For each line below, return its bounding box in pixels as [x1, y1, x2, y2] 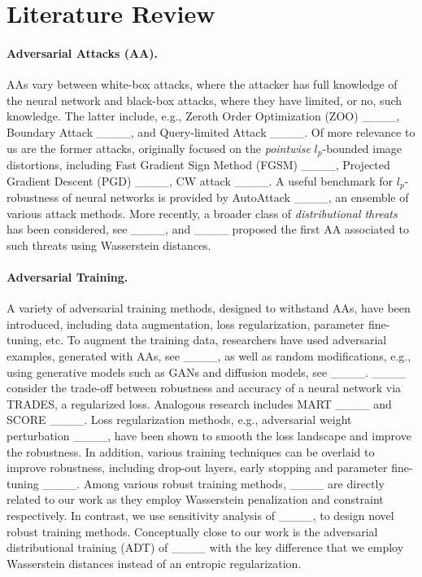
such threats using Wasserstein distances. [7, 236, 211, 253]
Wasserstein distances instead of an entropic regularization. [7, 554, 302, 571]
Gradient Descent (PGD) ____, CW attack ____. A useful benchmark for [7, 172, 394, 189]
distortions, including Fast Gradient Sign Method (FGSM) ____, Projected [7, 156, 390, 173]
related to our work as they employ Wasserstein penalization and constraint [7, 491, 384, 508]
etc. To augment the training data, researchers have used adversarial [46, 331, 387, 348]
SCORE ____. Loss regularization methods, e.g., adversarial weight [7, 411, 352, 428]
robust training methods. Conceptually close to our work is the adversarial [7, 522, 378, 540]
